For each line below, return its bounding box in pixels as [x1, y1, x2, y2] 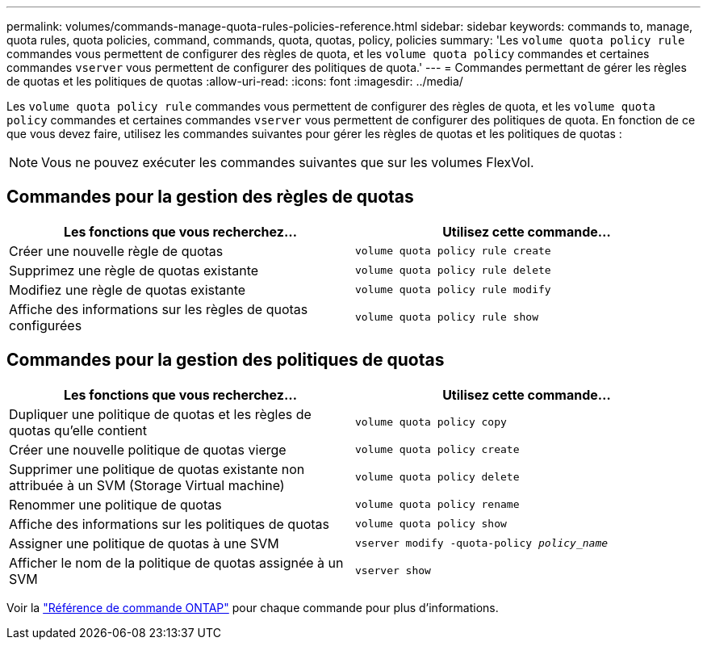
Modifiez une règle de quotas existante [9, 281, 246, 298]
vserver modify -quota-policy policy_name [355, 537, 609, 550]
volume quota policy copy [355, 416, 507, 429]
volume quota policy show [355, 518, 507, 531]
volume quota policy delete [355, 471, 520, 484]
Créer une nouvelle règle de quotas [9, 242, 224, 259]
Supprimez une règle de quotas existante [9, 262, 259, 279]
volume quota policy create [355, 443, 520, 456]
